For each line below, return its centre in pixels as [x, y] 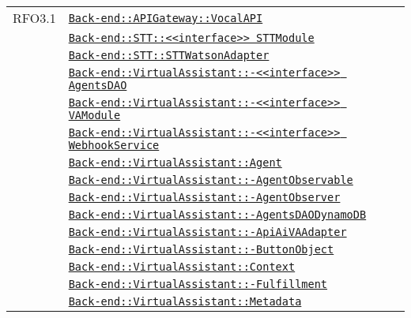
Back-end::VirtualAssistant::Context [182, 267]
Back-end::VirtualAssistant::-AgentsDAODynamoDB [217, 215]
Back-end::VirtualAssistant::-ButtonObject [201, 249]
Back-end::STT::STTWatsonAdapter [169, 55]
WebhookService [114, 145]
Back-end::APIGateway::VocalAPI [166, 18]
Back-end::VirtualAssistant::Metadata [185, 301]
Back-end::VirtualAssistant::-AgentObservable [211, 180]
